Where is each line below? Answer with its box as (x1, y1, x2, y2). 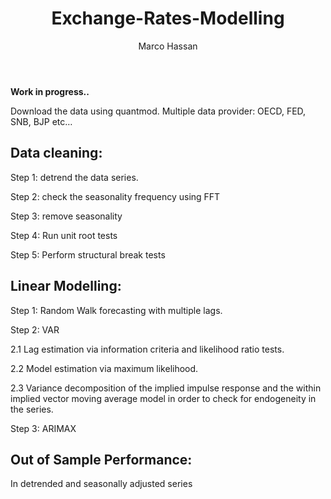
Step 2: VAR (10, 323, 60, 336)
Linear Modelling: (10, 278, 122, 295)
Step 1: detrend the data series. (10, 171, 139, 183)
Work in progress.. (10, 85, 90, 97)
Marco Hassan (138, 40, 198, 52)
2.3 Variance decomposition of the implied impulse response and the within (10, 382, 322, 394)
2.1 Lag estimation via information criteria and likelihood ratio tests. (10, 343, 285, 355)
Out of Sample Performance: (10, 451, 193, 468)
